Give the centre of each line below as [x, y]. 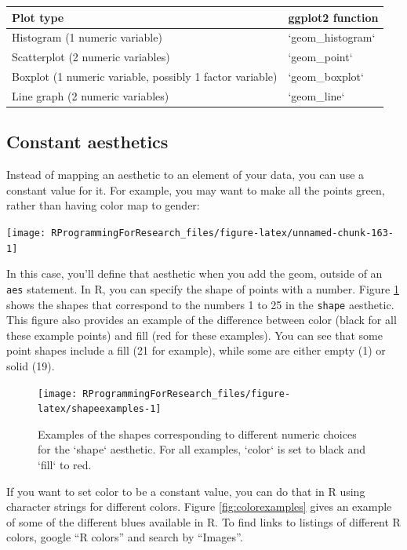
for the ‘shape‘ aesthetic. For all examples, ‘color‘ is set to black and [202, 449]
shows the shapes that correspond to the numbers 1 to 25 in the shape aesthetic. [200, 304]
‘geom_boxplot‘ [326, 76]
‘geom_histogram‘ [332, 37]
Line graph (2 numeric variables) [91, 95]
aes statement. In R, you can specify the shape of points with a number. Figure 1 [203, 288]
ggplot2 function [333, 17]
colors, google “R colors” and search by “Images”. [125, 537]
